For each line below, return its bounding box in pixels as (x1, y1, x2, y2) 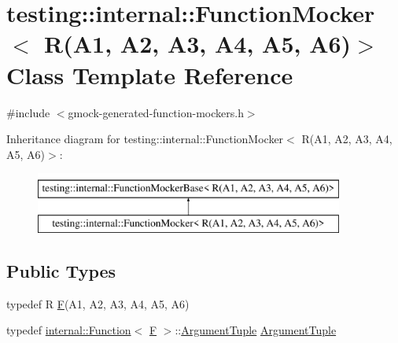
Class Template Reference (6, 58, 293, 90)
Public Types (6, 258, 116, 282)
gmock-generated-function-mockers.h (68, 104, 244, 120)
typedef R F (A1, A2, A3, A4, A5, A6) (6, 295, 190, 312)
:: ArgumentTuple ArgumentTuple (175, 322, 337, 338)
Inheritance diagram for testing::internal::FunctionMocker (6, 131, 284, 147)
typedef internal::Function (6, 322, 131, 338)
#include (6, 104, 50, 120)
